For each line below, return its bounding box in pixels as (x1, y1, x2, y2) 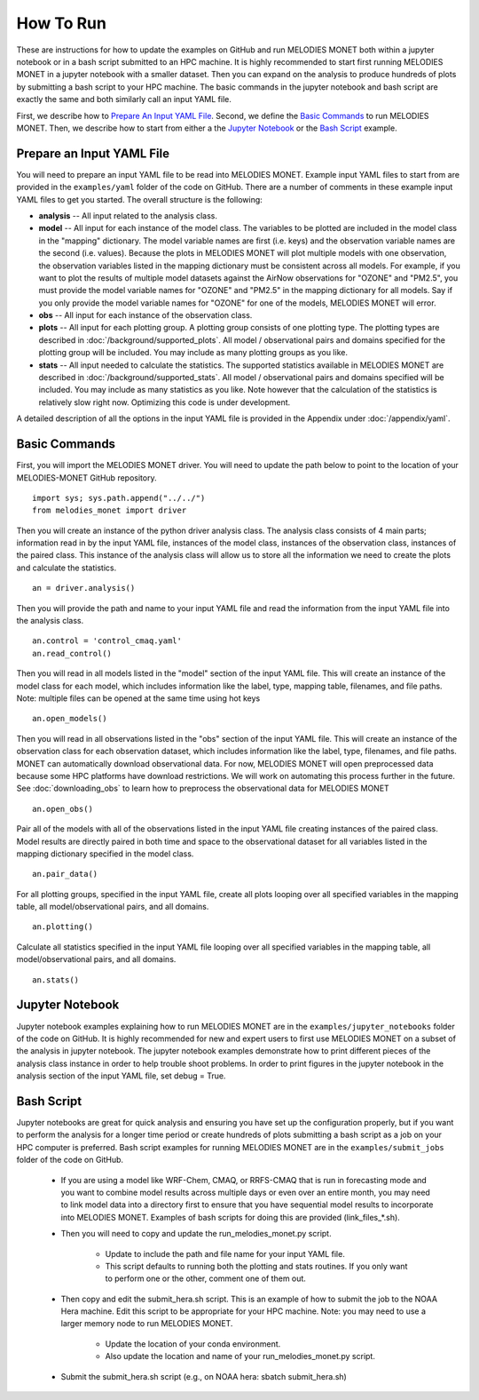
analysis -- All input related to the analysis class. (38, 210, 217, 221)
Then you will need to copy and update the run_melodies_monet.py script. (60, 1229, 332, 1239)
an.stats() (32, 974, 80, 985)
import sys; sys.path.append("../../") (32, 493, 206, 503)
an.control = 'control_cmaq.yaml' (32, 636, 182, 646)
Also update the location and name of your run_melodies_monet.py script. (105, 1351, 376, 1362)
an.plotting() (32, 922, 93, 932)
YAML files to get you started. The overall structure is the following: (16, 194, 263, 204)
